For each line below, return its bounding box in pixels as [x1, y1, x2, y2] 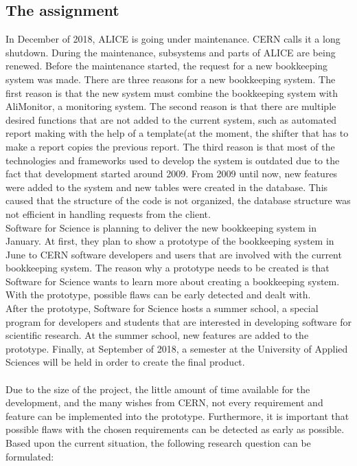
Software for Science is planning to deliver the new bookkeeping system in [5, 220, 317, 234]
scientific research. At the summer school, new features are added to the [5, 328, 309, 342]
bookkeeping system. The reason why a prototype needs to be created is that [5, 260, 330, 275]
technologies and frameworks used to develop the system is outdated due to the [5, 153, 340, 167]
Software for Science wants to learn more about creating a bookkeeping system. [5, 274, 340, 288]
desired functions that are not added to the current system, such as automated [5, 112, 337, 126]
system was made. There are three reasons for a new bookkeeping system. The [5, 71, 336, 86]
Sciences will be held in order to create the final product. [5, 355, 245, 369]
